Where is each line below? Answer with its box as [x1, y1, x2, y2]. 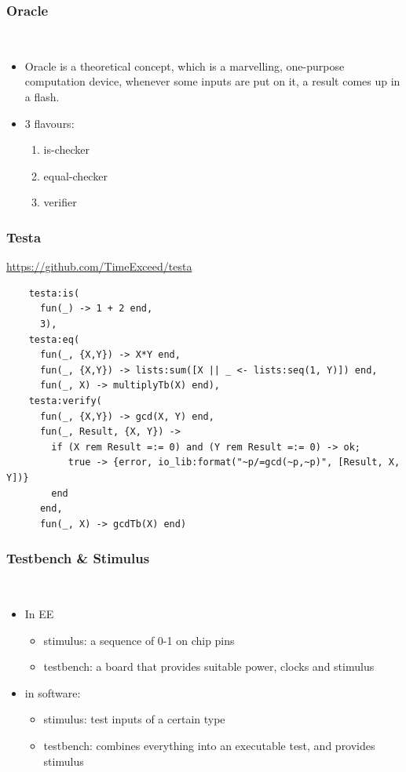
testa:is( [28, 287, 80, 299]
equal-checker [43, 167, 108, 184]
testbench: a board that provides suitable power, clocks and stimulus [43, 658, 375, 675]
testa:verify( [28, 395, 102, 406]
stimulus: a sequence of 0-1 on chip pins [43, 632, 235, 648]
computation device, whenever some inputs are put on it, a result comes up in [24, 73, 401, 89]
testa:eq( [28, 333, 80, 345]
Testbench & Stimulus [6, 548, 150, 568]
